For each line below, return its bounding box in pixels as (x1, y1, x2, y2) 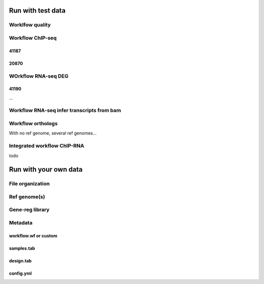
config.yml (9, 270, 32, 276)
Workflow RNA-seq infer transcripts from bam (9, 107, 121, 114)
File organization (9, 180, 50, 187)
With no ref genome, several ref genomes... (9, 130, 97, 136)
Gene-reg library (9, 206, 50, 213)
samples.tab (9, 245, 35, 251)
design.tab (9, 258, 32, 263)
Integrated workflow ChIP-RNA (9, 142, 85, 149)
